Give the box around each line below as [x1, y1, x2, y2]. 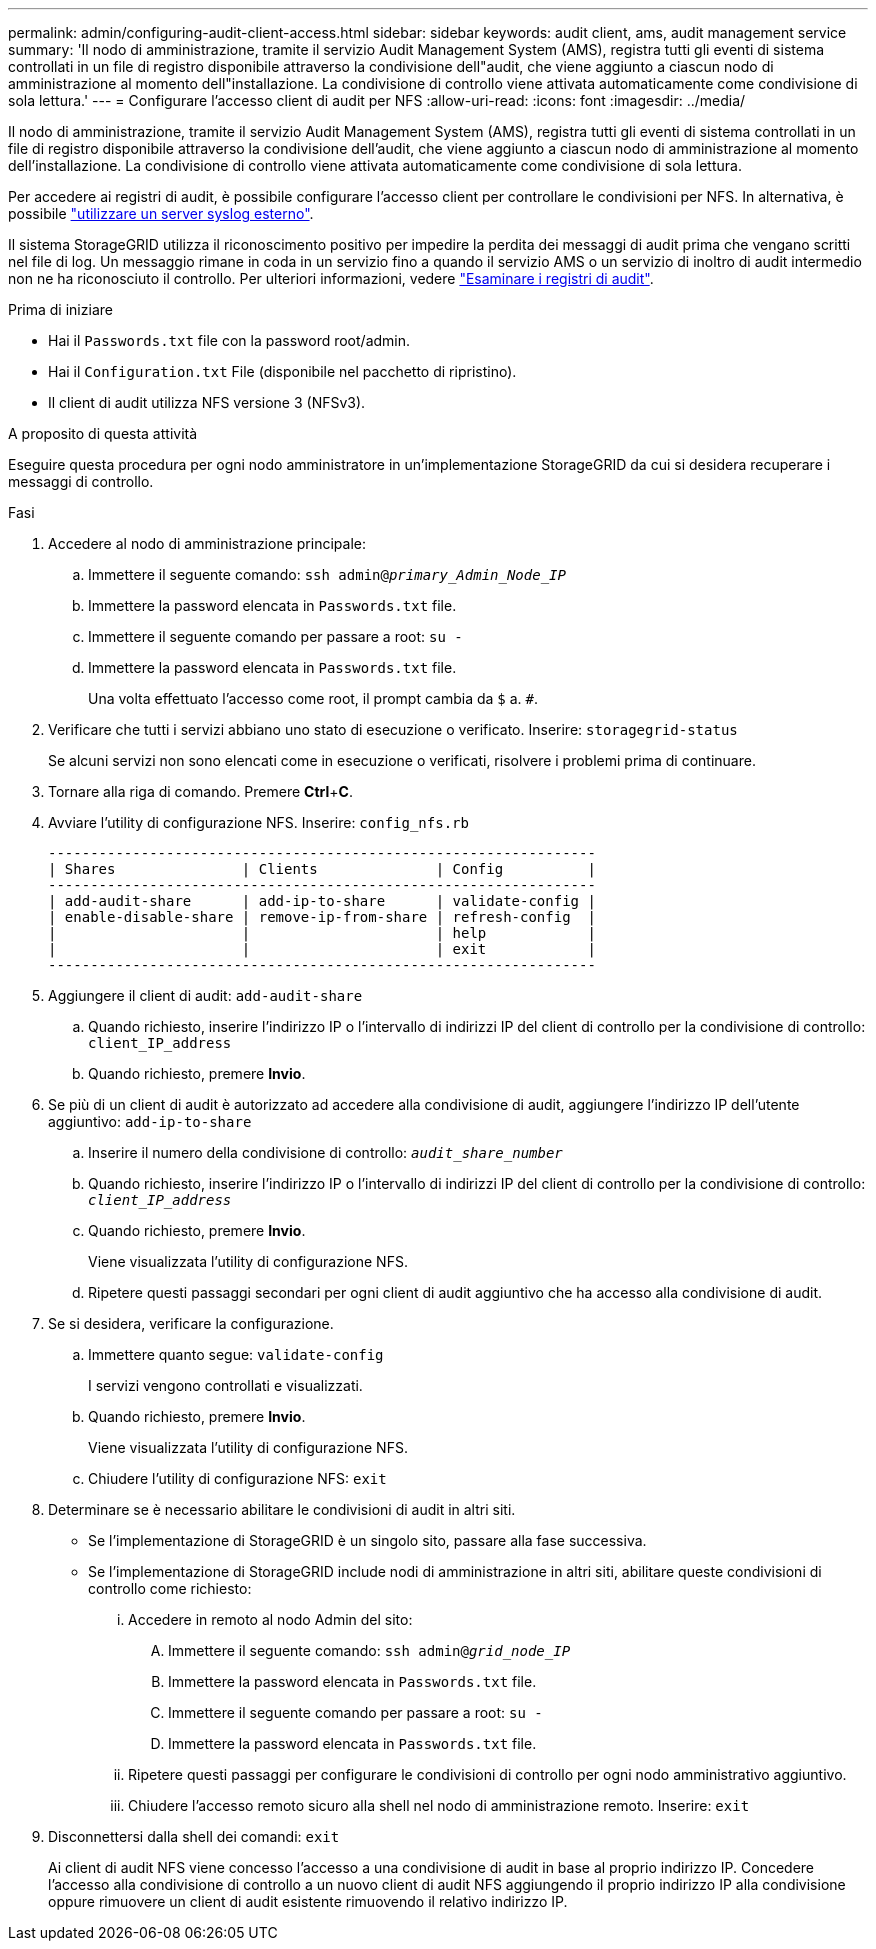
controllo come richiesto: [88, 1580, 252, 1597]
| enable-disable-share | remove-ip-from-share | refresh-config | [48, 909, 596, 925]
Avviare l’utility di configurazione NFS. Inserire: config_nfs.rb [48, 814, 469, 831]
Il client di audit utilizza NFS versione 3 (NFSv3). [48, 394, 366, 411]
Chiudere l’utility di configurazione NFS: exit [88, 1470, 387, 1487]
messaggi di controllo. [8, 473, 154, 490]
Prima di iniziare [8, 301, 113, 318]
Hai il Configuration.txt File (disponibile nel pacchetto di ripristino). [48, 363, 517, 380]
